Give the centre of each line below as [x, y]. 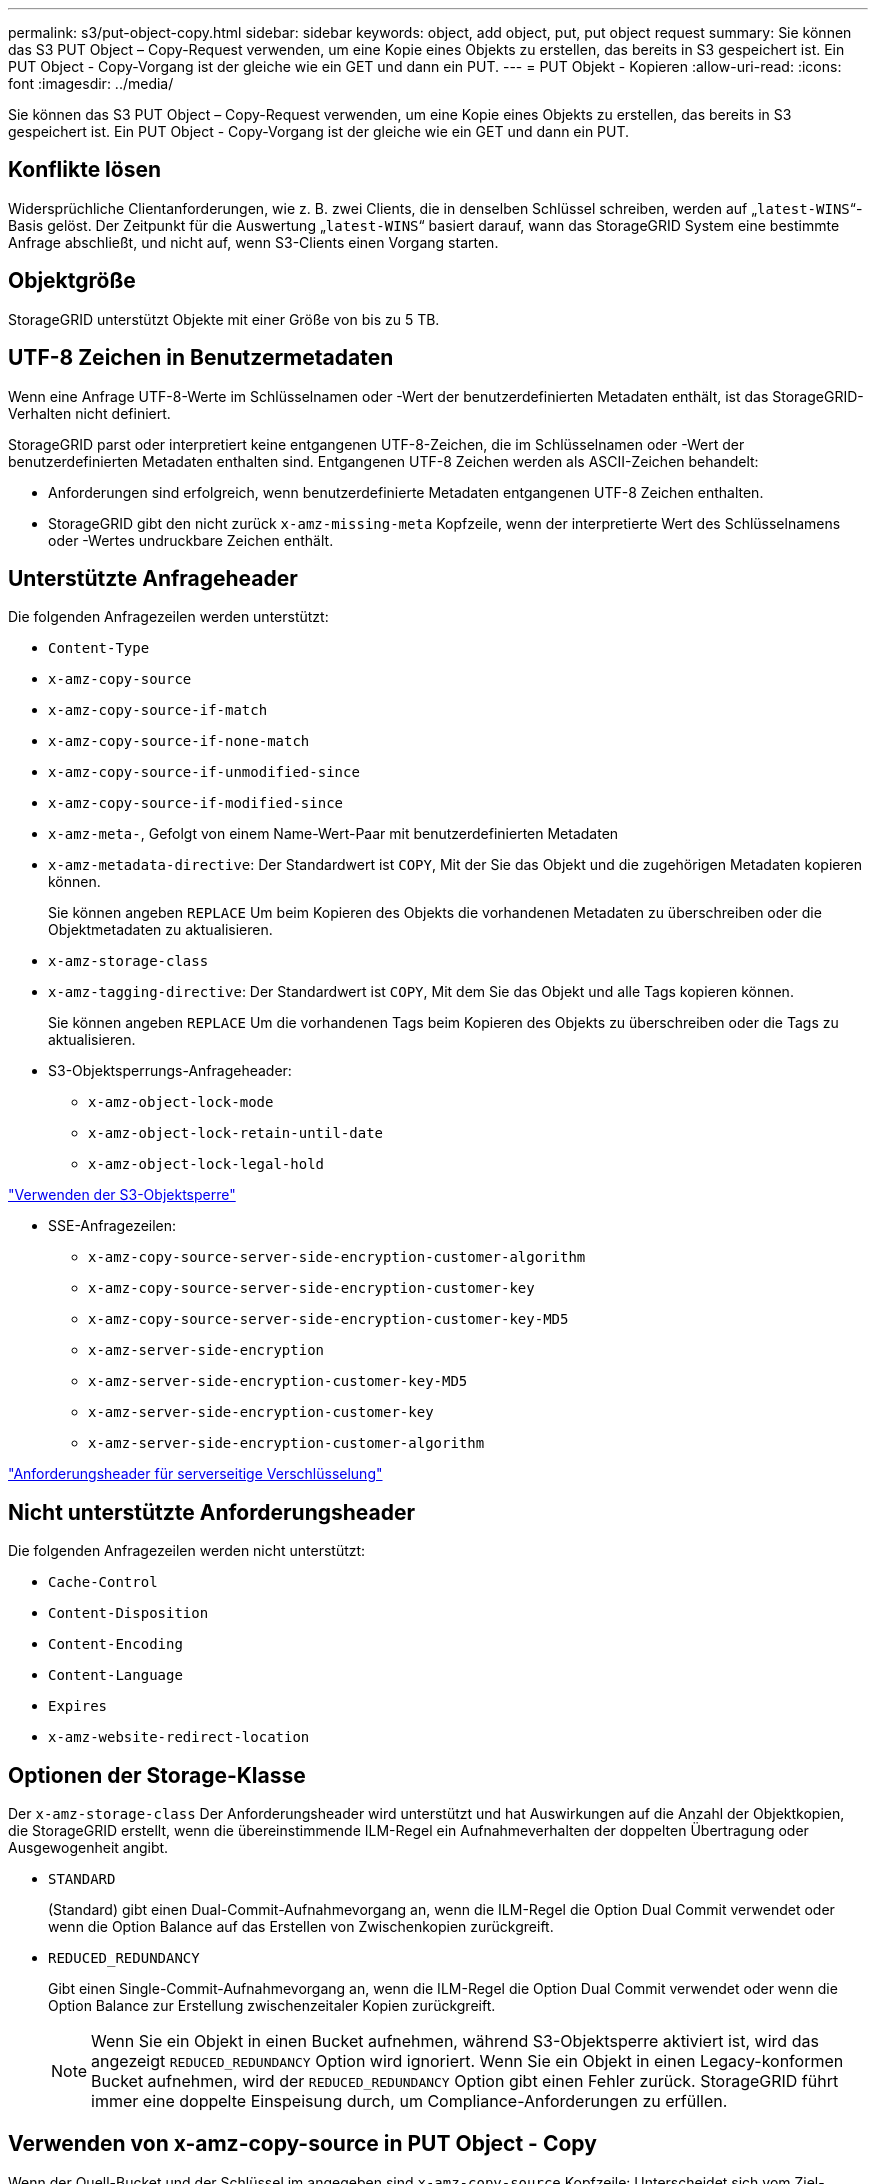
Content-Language [115, 1675]
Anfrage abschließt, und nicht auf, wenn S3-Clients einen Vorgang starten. [253, 242]
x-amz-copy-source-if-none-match [179, 741]
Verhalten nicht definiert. [89, 413]
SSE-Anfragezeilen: [112, 1226]
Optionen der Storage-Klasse [157, 1775]
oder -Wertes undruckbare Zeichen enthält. [191, 540]
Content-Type [99, 648]
